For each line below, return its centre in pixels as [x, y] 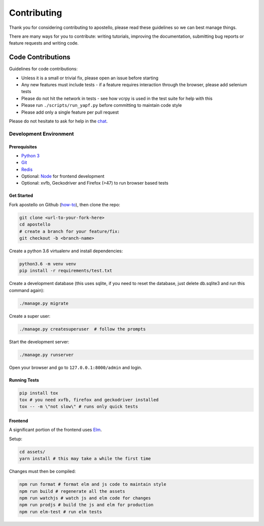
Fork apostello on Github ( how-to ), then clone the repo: [65, 204]
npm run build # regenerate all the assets [72, 491]
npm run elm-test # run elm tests [61, 512]
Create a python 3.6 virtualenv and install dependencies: [66, 251]
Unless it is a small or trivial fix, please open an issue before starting [90, 78]
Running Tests [24, 380]
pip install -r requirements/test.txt [66, 271]
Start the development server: [39, 342]
